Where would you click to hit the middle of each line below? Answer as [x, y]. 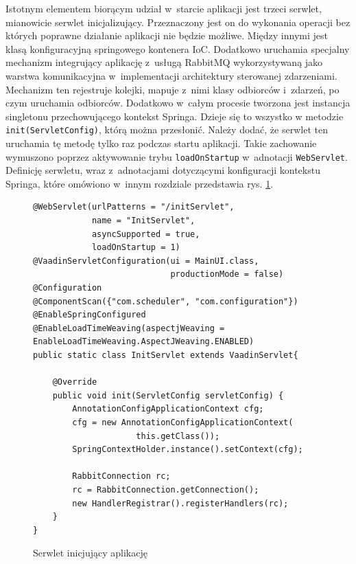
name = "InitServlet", [143, 221]
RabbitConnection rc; [121, 476]
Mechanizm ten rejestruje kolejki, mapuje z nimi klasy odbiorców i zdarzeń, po [173, 89]
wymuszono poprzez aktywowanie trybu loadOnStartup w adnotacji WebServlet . [177, 156]
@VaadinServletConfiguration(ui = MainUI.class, [146, 261]
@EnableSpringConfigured [90, 315]
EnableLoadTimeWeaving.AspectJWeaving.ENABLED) [144, 342]
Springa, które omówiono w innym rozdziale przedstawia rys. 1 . [140, 183]
